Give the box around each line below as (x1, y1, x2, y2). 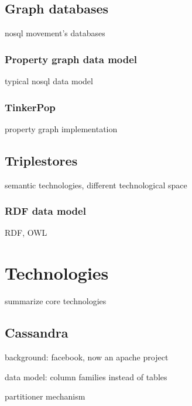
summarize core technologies (5, 295, 107, 307)
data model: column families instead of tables (5, 370, 167, 383)
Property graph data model (5, 51, 138, 66)
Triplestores (5, 151, 78, 169)
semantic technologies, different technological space (5, 178, 187, 191)
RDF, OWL (5, 226, 47, 239)
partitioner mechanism (5, 390, 85, 402)
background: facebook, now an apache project (5, 350, 169, 363)
